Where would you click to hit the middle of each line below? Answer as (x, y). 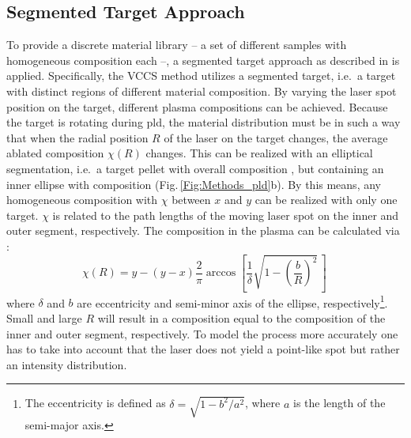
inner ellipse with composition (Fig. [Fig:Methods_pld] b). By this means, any (194, 184)
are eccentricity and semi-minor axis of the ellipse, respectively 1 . (232, 301)
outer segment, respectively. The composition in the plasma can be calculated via (203, 230)
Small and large (44, 318)
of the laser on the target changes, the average (276, 137)
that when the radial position (77, 137)
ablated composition (55, 153)
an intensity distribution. (67, 364)
